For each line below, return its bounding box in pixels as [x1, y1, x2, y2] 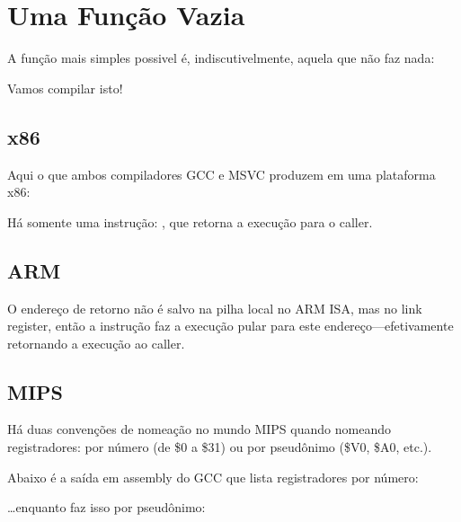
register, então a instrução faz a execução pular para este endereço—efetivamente [7, 316, 454, 335]
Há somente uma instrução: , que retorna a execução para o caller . [7, 212, 373, 231]
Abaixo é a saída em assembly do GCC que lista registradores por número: [7, 467, 419, 486]
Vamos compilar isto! [7, 78, 123, 97]
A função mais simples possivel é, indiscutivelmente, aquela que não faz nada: [7, 49, 435, 67]
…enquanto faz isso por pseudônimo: [7, 498, 206, 517]
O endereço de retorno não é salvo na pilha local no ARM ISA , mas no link [7, 298, 422, 317]
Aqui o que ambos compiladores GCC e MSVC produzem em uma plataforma [7, 164, 436, 183]
